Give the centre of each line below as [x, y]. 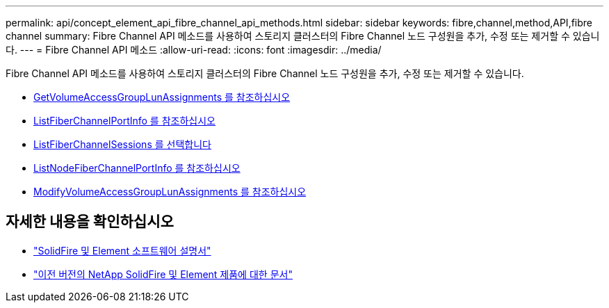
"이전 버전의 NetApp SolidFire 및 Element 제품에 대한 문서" [163, 274]
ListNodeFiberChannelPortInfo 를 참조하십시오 [137, 168]
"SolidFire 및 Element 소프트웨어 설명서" [122, 250]
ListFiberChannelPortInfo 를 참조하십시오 [124, 121]
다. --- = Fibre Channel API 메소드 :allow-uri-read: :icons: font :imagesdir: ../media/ [194, 50]
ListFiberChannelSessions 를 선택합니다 [122, 144]
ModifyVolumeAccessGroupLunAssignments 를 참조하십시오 [170, 192]
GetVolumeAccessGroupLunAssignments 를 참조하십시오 [162, 97]
